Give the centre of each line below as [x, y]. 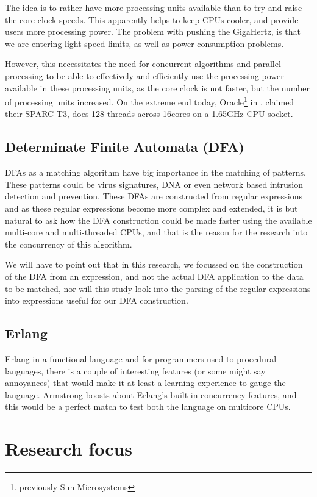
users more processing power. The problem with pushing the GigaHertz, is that [153, 31]
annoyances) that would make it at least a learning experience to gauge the [145, 383]
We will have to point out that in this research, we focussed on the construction [154, 264]
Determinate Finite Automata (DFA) [125, 147]
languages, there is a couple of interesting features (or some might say [135, 370]
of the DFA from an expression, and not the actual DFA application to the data [154, 276]
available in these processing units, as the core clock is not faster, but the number [157, 88]
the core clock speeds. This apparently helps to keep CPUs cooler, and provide [152, 19]
